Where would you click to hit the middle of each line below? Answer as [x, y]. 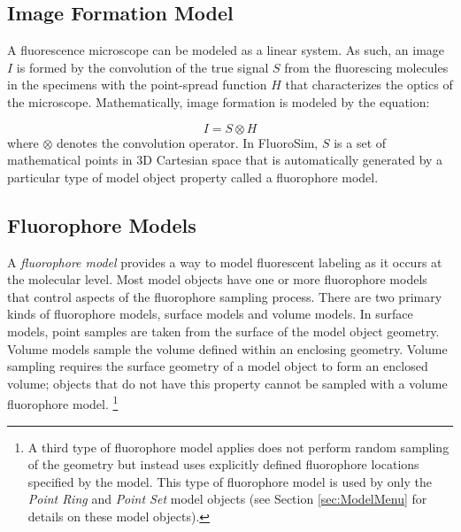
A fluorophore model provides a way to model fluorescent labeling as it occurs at [225, 262]
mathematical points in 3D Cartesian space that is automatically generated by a [225, 160]
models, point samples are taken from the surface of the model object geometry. [223, 331]
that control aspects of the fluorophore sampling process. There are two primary [225, 296]
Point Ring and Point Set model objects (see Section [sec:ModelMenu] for [227, 499]
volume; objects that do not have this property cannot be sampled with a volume [227, 383]
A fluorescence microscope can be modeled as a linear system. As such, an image [226, 50]
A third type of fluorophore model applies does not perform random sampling [238, 447]
